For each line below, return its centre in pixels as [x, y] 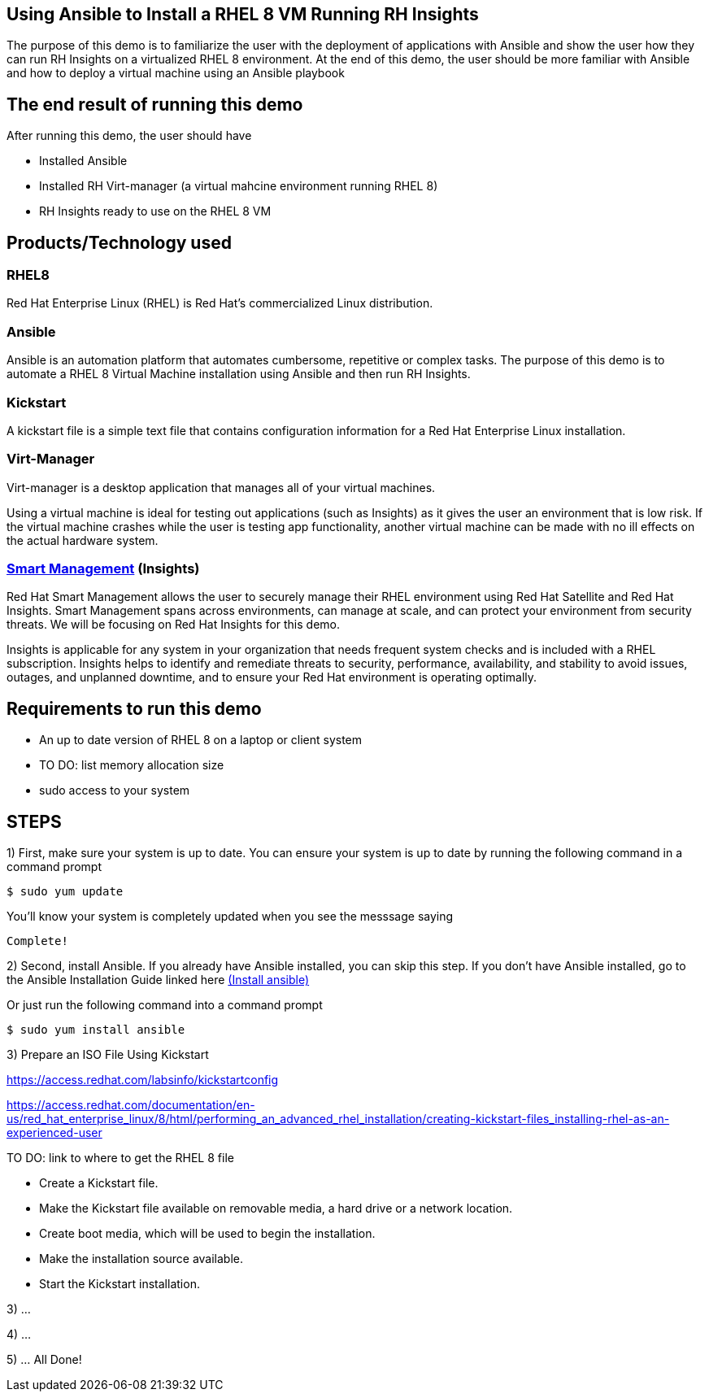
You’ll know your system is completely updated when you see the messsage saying [230, 917]
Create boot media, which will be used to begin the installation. [207, 1234]
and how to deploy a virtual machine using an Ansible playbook [176, 73]
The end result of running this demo [155, 104]
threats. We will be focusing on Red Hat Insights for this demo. [173, 625]
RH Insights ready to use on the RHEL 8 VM [155, 211]
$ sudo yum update [65, 892]
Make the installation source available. [141, 1259]
